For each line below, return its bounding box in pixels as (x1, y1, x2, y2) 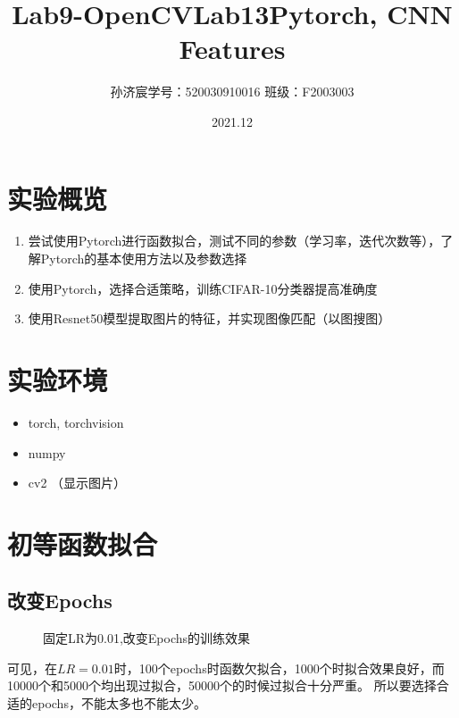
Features (179, 30, 286, 67)
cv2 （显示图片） (28, 473, 127, 492)
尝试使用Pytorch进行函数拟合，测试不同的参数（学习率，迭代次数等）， (28, 231, 441, 250)
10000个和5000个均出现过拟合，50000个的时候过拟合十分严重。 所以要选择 (7, 676, 437, 695)
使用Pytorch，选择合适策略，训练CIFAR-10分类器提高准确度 (28, 279, 378, 297)
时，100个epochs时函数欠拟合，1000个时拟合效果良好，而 (113, 658, 445, 677)
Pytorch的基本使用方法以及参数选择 (40, 249, 247, 268)
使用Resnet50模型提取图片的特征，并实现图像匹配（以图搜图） (28, 309, 391, 328)
